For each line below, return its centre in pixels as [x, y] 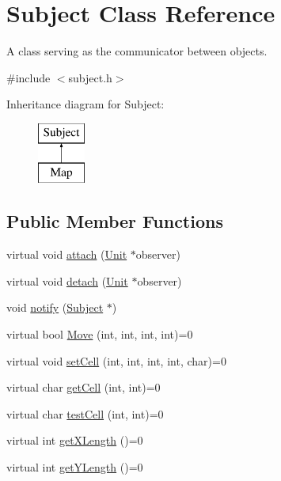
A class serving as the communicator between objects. [137, 51]
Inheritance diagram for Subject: [85, 104]
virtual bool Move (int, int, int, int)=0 [100, 334]
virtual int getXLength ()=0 [75, 440]
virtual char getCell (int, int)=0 [84, 387]
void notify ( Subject [55, 307]
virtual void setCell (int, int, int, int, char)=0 [116, 360]
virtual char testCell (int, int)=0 [85, 413]
